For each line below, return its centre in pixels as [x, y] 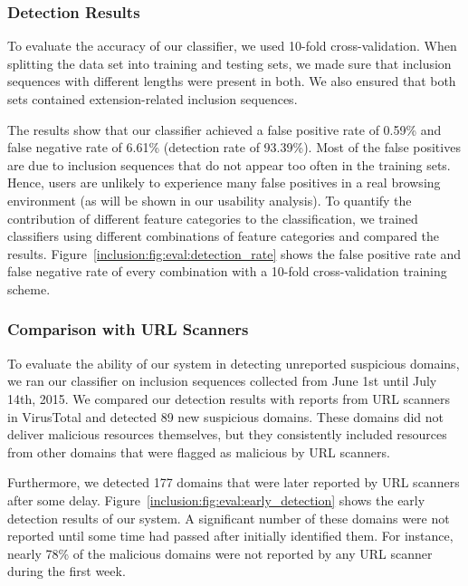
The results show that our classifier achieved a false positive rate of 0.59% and [224, 129]
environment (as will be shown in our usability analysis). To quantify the [210, 200]
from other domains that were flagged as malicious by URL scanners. [199, 452]
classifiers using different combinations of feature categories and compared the [224, 236]
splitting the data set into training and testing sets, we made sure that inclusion [229, 63]
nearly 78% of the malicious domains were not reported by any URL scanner [220, 553]
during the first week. [67, 571]
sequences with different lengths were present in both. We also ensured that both [232, 81]
